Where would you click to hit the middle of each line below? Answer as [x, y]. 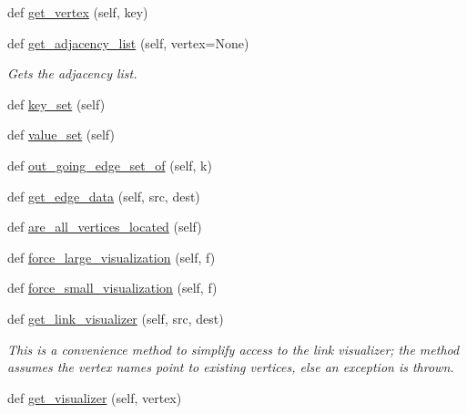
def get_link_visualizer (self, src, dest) [116, 318]
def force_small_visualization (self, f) [112, 288]
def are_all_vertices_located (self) [105, 227]
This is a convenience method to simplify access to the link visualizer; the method [233, 349]
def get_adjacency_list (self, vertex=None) [128, 42]
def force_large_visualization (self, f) [112, 257]
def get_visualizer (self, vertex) [95, 397]
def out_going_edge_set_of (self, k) [110, 165]
